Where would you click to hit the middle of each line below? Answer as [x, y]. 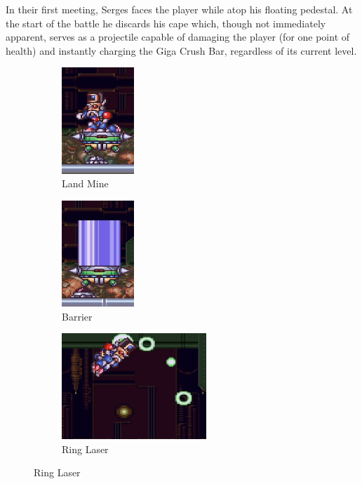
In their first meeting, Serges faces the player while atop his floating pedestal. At [179, 9]
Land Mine [85, 183]
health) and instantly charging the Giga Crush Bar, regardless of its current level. [181, 50]
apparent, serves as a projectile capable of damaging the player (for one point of [178, 37]
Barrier [77, 316]
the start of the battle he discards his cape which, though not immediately [166, 23]
